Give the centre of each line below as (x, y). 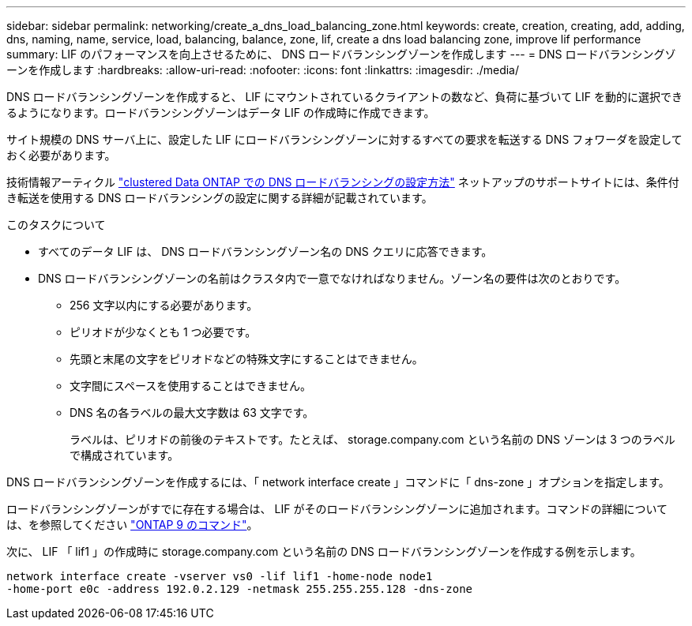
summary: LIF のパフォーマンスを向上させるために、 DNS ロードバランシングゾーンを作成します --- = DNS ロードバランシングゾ (341, 54)
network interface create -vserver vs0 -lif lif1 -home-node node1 (220, 576)
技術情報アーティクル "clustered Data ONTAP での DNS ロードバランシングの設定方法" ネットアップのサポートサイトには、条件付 (343, 182)
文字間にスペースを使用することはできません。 (190, 386)
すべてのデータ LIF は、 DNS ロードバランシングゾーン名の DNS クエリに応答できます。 (265, 251)
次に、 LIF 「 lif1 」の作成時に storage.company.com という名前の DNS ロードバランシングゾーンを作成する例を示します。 (324, 551)
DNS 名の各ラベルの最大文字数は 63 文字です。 (192, 412)
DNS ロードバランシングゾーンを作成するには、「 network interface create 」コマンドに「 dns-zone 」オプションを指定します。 (338, 482)
